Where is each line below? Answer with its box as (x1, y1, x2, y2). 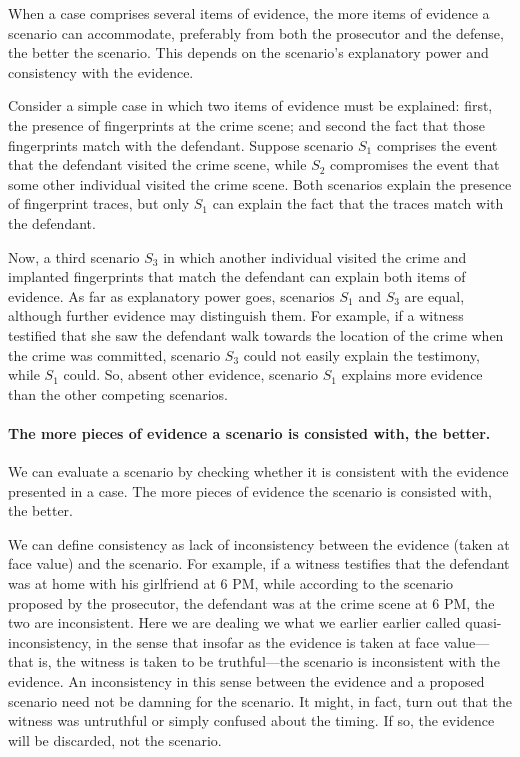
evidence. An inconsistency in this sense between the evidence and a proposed (8, 671, 485, 692)
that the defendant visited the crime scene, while (8, 154, 307, 175)
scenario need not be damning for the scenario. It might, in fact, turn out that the (8, 690, 512, 711)
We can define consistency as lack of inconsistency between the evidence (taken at (8, 533, 510, 554)
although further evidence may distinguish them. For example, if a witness (8, 305, 464, 326)
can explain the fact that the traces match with (212, 193, 504, 214)
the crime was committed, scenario (8, 344, 221, 365)
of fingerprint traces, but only (8, 193, 190, 214)
